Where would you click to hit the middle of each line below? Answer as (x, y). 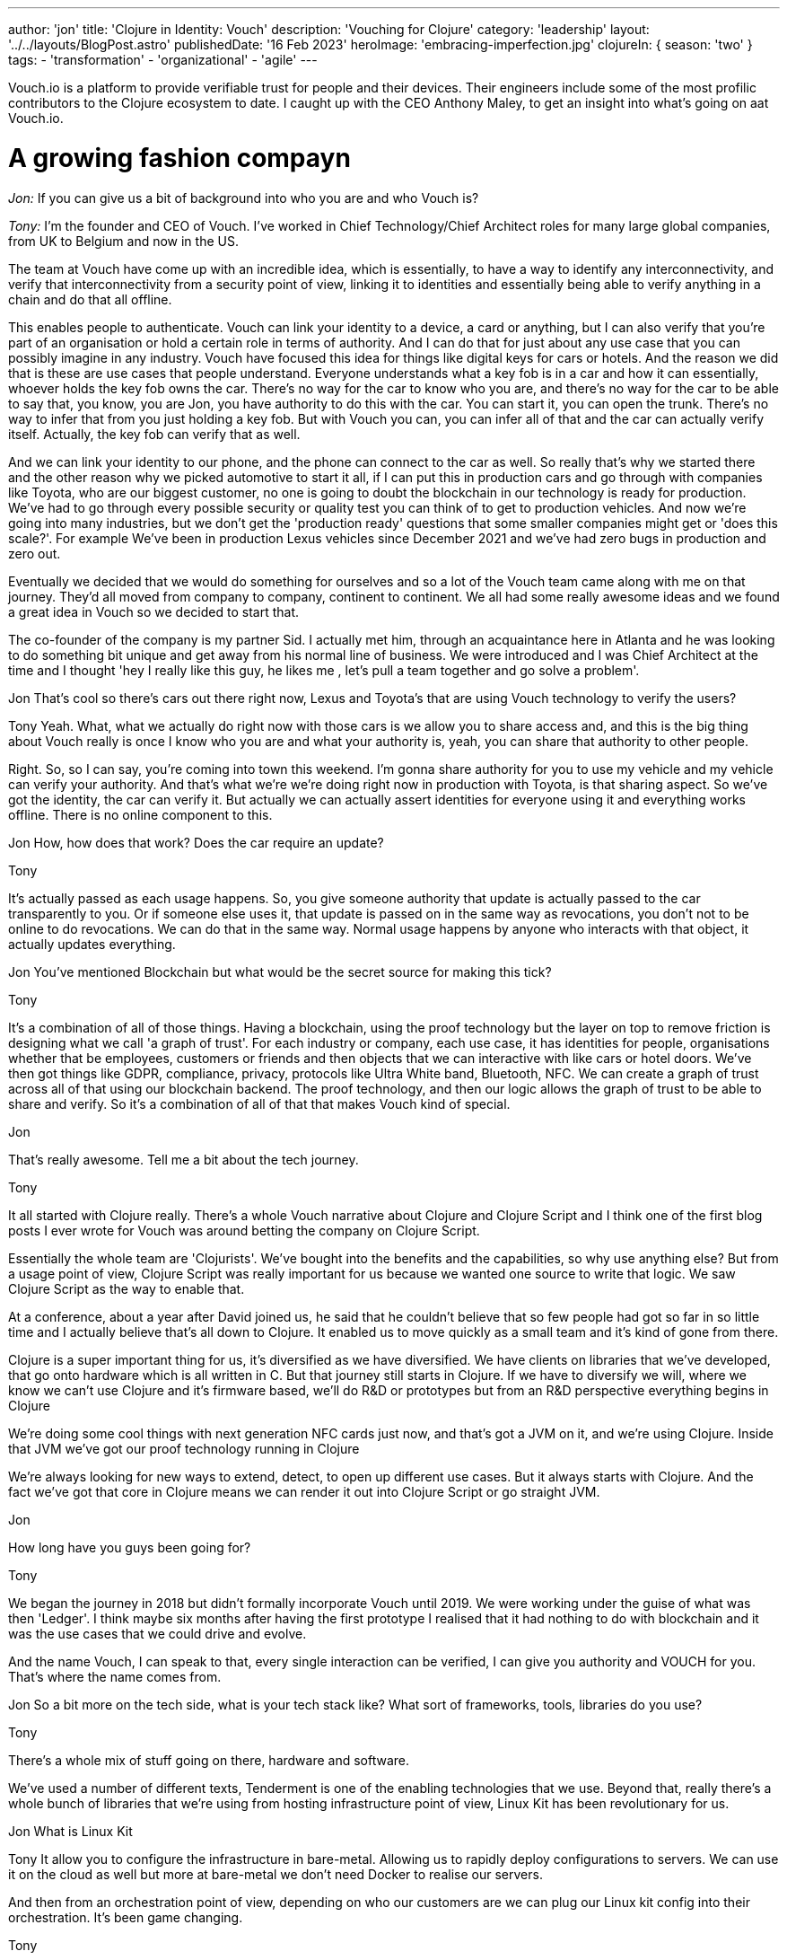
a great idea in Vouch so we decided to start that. (154, 611)
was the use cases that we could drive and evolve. (157, 1633)
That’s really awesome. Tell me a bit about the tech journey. (184, 1159)
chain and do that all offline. (90, 299)
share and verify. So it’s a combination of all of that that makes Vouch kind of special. (259, 1103)
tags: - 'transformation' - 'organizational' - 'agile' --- (163, 60)
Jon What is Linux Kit (70, 1831)
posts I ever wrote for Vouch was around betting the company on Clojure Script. (244, 1230)
